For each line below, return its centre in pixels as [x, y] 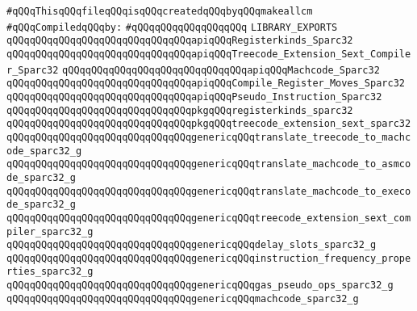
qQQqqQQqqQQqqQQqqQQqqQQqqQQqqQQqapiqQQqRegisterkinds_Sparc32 [180, 41]
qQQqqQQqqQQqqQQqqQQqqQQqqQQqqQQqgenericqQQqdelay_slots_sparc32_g [192, 245]
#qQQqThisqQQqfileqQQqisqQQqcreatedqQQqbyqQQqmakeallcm [160, 11]
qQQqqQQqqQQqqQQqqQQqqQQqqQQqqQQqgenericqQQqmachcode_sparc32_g [183, 298]
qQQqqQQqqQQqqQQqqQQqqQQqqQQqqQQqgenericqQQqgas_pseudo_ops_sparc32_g [200, 286]
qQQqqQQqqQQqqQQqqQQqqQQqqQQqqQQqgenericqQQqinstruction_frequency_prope [209, 258]
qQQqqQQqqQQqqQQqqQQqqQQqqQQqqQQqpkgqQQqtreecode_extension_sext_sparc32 [209, 124]
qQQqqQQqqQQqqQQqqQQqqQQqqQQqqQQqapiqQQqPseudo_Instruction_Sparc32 [194, 97]
